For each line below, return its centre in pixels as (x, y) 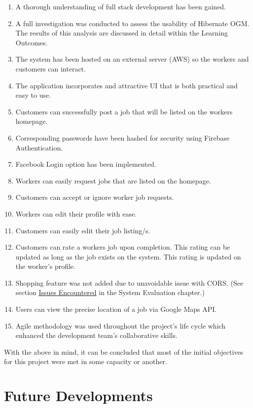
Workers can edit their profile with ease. (76, 213)
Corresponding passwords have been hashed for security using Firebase (123, 137)
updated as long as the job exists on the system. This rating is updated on (128, 256)
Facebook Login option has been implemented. (86, 164)
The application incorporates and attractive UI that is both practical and (126, 85)
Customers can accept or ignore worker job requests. (95, 197)
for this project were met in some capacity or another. (86, 361)
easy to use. (33, 95)
